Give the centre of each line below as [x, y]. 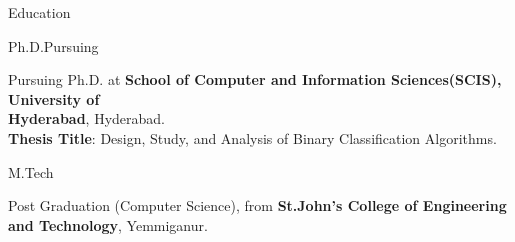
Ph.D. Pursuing [53, 45]
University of [54, 98]
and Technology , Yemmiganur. [108, 224]
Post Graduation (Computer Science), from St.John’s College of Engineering [257, 205]
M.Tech [31, 171]
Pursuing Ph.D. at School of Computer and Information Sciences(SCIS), [255, 79]
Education [39, 12]
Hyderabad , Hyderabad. [87, 118]
